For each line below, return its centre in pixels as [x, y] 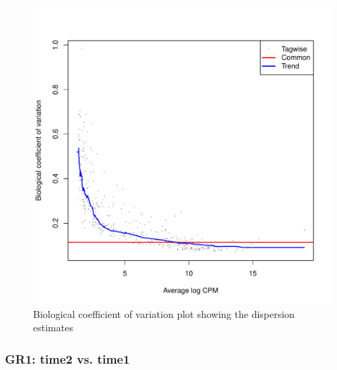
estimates [53, 327]
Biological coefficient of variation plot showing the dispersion [164, 313]
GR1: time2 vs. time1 [68, 358]
